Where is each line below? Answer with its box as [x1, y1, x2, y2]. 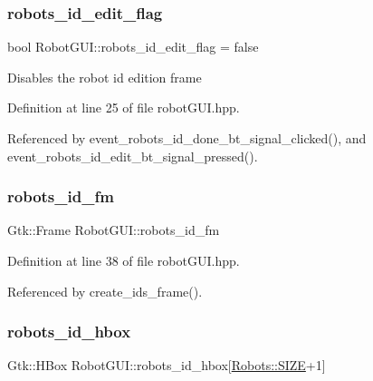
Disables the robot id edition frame [7, 67, 202, 86]
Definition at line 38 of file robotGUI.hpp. [7, 251, 240, 269]
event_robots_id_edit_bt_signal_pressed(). [7, 146, 258, 165]
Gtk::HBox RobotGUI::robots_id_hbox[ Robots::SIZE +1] [7, 356, 326, 375]
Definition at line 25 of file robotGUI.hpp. [7, 98, 240, 117]
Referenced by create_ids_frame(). [7, 281, 203, 300]
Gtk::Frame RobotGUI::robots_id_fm [7, 220, 220, 239]
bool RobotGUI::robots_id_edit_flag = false [7, 37, 259, 56]
